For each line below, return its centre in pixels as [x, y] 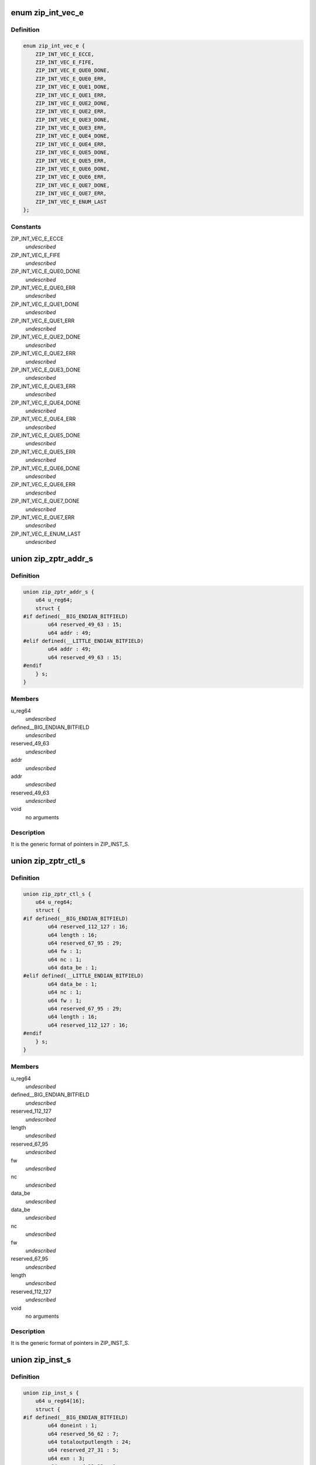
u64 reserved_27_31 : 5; [83, 1450]
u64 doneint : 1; [73, 1426]
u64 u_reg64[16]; [60, 1401]
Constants [26, 227]
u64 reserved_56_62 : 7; [83, 1434]
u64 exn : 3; [66, 1458]
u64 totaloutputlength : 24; [90, 1442]
